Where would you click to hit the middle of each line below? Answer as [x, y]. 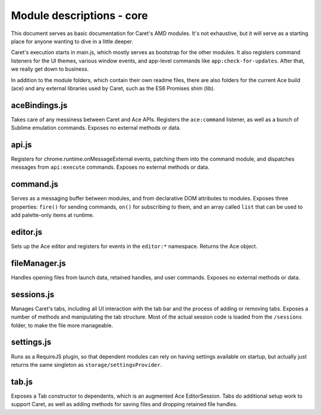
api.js [21, 145]
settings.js [31, 342]
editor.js [27, 232]
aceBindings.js [39, 105]
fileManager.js [38, 263]
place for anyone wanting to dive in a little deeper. [72, 41]
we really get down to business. [50, 69]
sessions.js [33, 294]
